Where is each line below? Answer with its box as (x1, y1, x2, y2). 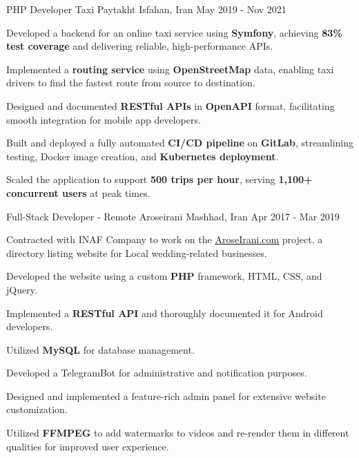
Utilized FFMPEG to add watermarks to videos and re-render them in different (6, 426, 349, 440)
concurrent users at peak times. (6, 185, 151, 200)
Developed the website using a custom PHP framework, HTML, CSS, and (6, 269, 322, 283)
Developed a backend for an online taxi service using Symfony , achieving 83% (6, 25, 342, 39)
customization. (6, 402, 68, 417)
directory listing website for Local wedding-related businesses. (6, 245, 267, 260)
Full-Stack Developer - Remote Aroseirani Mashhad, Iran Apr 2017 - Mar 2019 (6, 209, 340, 223)
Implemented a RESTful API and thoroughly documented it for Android (6, 305, 323, 320)
